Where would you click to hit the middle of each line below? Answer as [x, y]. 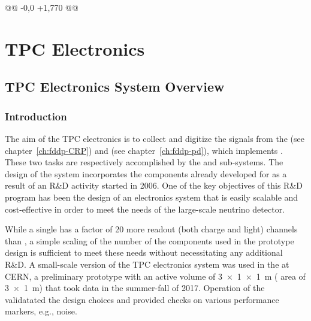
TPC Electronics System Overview [115, 87]
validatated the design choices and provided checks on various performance [142, 299]
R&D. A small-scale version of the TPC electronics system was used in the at [147, 264]
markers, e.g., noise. [41, 311]
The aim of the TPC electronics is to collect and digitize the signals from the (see [155, 138]
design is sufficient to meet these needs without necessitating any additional [144, 252]
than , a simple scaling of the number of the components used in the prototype [150, 240]
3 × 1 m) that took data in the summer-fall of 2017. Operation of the [135, 288]
